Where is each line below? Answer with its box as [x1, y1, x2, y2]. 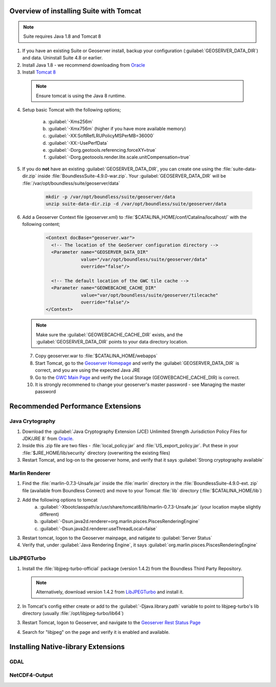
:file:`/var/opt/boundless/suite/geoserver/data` [22, 180, 120, 186]
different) [39, 511, 59, 517]
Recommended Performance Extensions [9, 402, 142, 411]
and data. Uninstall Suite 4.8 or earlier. [22, 55, 103, 61]
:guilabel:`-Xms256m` [48, 118, 94, 125]
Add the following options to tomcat [22, 497, 98, 503]
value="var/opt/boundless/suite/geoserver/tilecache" [81, 292, 219, 298]
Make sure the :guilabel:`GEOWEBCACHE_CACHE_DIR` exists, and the [36, 331, 183, 337]
